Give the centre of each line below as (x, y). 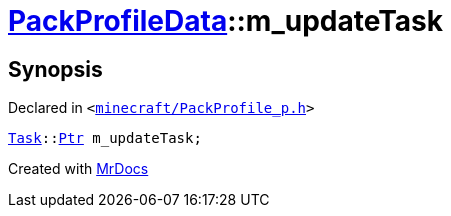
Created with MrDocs (78, 169)
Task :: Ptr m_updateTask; (105, 138)
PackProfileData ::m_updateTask (226, 21)
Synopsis (55, 69)
